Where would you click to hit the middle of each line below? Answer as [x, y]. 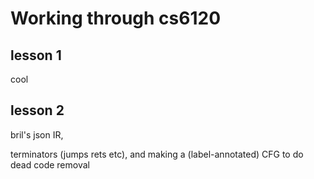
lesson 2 [37, 110]
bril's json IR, [37, 134]
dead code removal [50, 164]
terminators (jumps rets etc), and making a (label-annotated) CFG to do [157, 154]
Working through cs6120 [116, 18]
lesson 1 [36, 55]
